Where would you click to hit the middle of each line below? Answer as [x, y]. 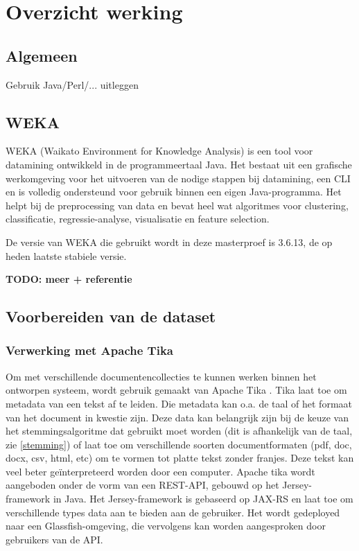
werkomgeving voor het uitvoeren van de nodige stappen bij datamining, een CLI [178, 178]
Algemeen [42, 55]
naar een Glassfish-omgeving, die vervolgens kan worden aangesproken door [166, 526]
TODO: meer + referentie [69, 279]
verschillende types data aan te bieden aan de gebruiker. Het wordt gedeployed [173, 512]
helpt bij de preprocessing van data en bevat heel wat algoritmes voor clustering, [177, 205]
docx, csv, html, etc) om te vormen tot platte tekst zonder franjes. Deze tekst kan [180, 458]
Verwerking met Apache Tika [89, 350]
